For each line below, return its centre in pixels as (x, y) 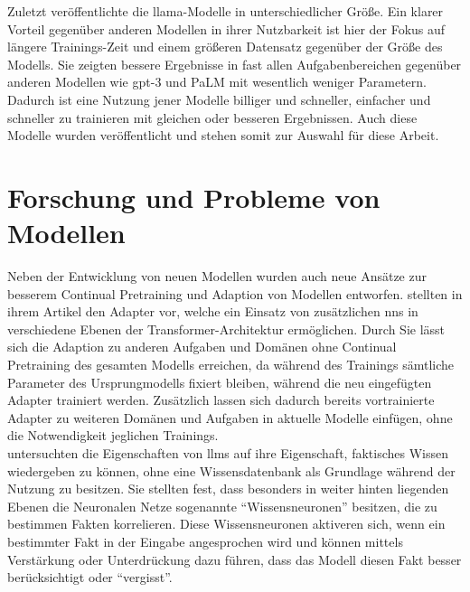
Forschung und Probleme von (194, 197)
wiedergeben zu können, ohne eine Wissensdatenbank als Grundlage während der (231, 470)
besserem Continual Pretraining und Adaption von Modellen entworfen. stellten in (235, 293)
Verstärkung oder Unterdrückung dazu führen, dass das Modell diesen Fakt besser (235, 559)
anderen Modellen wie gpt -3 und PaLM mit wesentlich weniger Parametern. (217, 82)
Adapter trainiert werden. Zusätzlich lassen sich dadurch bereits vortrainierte (221, 400)
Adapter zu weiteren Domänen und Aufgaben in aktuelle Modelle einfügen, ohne (230, 417)
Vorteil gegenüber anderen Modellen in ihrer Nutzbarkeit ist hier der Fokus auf (226, 28)
